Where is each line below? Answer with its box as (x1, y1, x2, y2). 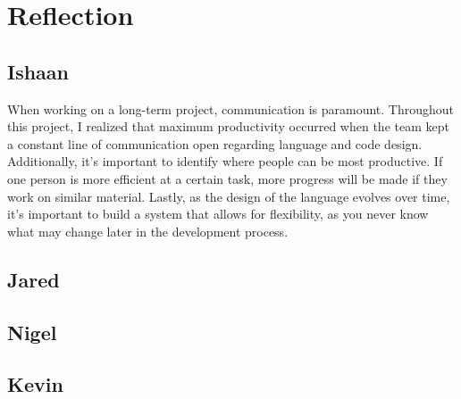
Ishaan (7, 57, 70, 85)
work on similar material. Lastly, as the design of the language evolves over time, (7, 187, 450, 205)
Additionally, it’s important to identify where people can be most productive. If (7, 152, 443, 170)
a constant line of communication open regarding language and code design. (7, 134, 423, 153)
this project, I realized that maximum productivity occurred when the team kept (7, 117, 449, 136)
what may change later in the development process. (7, 221, 289, 240)
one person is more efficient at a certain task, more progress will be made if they (7, 169, 448, 187)
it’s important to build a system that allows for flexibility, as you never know (7, 204, 429, 223)
